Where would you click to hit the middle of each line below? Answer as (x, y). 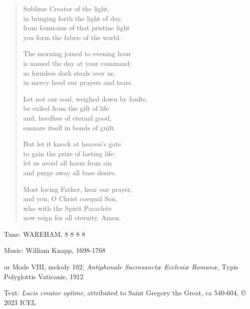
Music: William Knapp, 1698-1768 (55, 250)
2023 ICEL (20, 302)
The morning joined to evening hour (77, 53)
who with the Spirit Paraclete (67, 208)
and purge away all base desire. (70, 172)
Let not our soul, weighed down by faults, (85, 98)
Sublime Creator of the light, (66, 8)
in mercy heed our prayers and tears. (78, 82)
